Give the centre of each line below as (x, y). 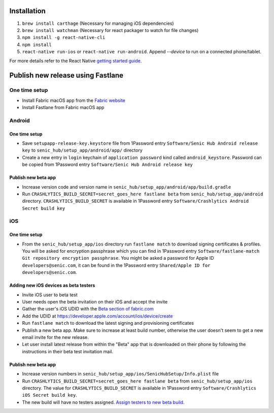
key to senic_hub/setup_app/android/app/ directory (82, 150)
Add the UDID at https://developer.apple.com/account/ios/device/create (97, 316)
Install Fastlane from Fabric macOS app (63, 108)
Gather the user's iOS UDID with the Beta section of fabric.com (88, 309)
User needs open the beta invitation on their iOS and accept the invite (95, 302)
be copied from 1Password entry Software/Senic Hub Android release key (107, 164)
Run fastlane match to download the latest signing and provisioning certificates (108, 323)
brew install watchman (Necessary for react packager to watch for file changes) (110, 30)
